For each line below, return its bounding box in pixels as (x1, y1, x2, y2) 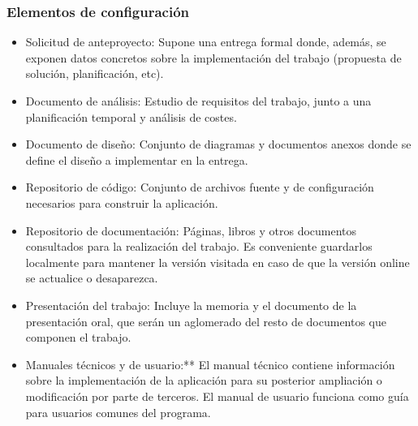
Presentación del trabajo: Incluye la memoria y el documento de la (25, 296, 357, 313)
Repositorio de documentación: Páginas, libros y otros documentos (25, 222, 357, 239)
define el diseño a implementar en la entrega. (25, 151, 248, 168)
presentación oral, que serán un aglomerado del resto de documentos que (25, 312, 387, 329)
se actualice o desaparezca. (25, 269, 158, 286)
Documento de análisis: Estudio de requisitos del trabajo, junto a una (25, 93, 372, 109)
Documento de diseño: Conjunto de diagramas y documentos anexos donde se (25, 136, 412, 153)
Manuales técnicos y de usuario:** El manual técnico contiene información (25, 355, 395, 372)
